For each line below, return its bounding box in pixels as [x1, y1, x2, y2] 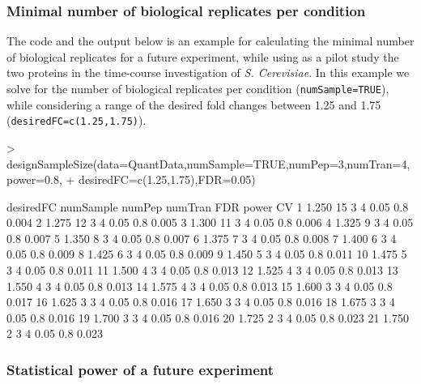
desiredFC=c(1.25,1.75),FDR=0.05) [79, 171, 256, 188]
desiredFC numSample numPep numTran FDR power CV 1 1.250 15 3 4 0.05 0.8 [6, 198, 409, 215]
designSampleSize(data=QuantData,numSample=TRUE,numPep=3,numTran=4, [6, 155, 410, 172]
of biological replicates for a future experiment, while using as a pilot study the [6, 48, 399, 65]
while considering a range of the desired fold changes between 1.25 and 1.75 [6, 96, 381, 113]
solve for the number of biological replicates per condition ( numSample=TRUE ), [6, 80, 389, 96]
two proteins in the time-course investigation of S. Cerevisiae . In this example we [6, 64, 410, 81]
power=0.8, [6, 171, 62, 188]
